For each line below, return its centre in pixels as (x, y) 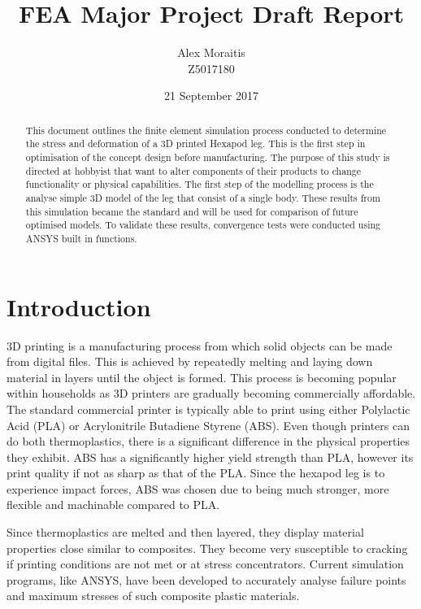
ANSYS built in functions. (81, 238)
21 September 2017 (211, 96)
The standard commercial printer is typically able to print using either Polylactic (208, 409)
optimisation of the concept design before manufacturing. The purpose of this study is (208, 157)
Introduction (79, 306)
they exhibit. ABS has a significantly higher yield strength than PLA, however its (210, 457)
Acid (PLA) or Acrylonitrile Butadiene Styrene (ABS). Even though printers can (208, 425)
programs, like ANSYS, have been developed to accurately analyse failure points (206, 579)
